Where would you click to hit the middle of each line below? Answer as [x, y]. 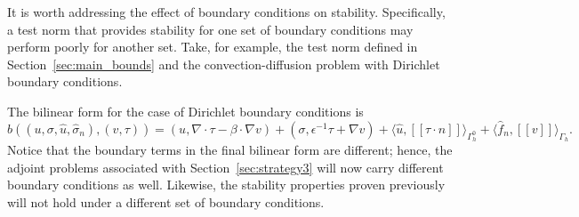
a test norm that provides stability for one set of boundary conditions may [210, 29]
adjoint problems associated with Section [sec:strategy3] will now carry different [225, 167]
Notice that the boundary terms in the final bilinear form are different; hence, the [230, 149]
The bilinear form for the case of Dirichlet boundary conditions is [185, 111]
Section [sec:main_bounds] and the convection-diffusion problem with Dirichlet [224, 64]
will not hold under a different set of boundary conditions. [166, 201]
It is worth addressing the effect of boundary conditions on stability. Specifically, [226, 12]
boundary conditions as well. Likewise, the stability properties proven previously [226, 185]
